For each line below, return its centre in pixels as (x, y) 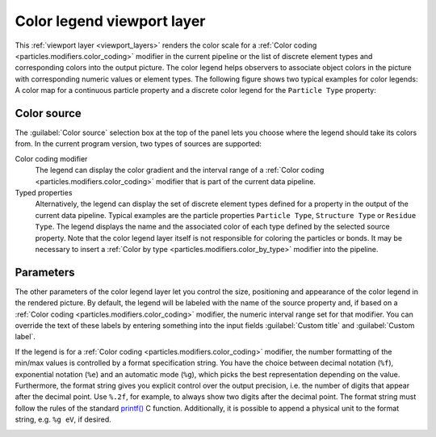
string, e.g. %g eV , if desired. (63, 419)
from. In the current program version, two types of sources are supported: (138, 144)
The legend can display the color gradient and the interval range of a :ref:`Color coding (180, 170)
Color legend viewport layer (110, 21)
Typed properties (44, 192)
